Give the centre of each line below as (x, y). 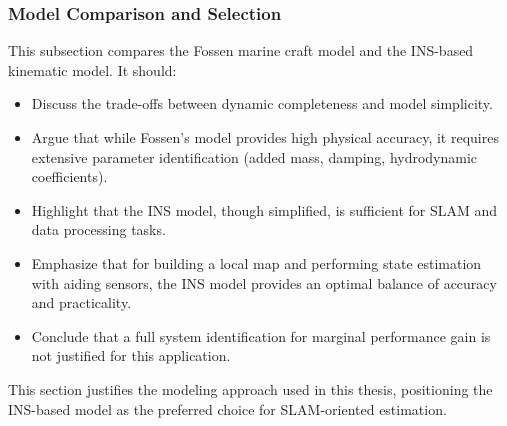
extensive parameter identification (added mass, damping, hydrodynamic (254, 156)
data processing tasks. (98, 229)
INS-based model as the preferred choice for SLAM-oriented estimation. (227, 408)
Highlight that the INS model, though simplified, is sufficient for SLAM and (264, 209)
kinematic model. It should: (92, 69)
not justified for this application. (131, 355)
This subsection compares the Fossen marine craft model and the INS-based (241, 50)
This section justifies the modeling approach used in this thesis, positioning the (250, 388)
